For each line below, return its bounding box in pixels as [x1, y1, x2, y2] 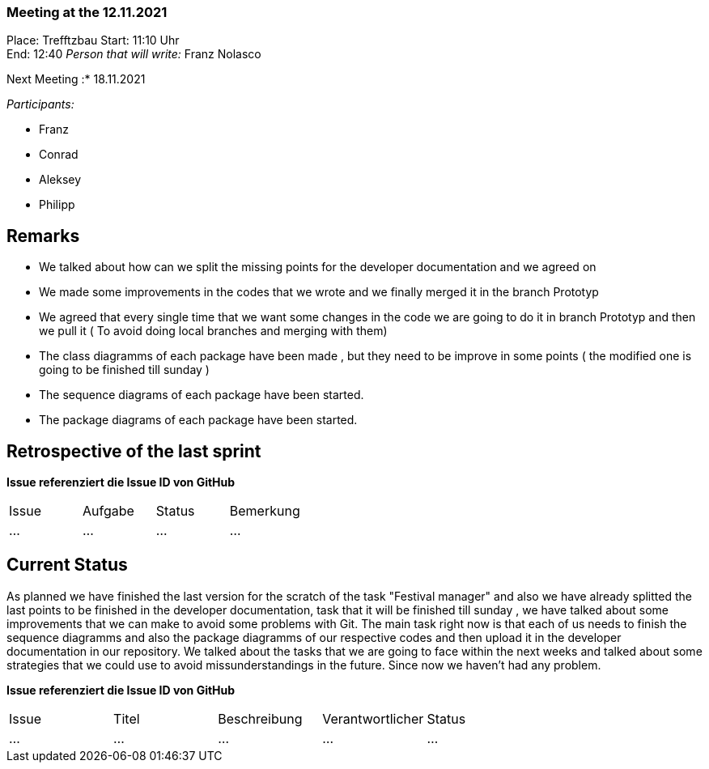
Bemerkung [229, 503, 300, 520]
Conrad [39, 147, 79, 162]
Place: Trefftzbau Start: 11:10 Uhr [6, 33, 180, 48]
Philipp [39, 198, 75, 212]
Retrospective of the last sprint [6, 440, 261, 461]
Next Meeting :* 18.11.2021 [6, 72, 146, 87]
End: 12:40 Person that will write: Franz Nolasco [6, 47, 261, 62]
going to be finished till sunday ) [39, 363, 210, 377]
